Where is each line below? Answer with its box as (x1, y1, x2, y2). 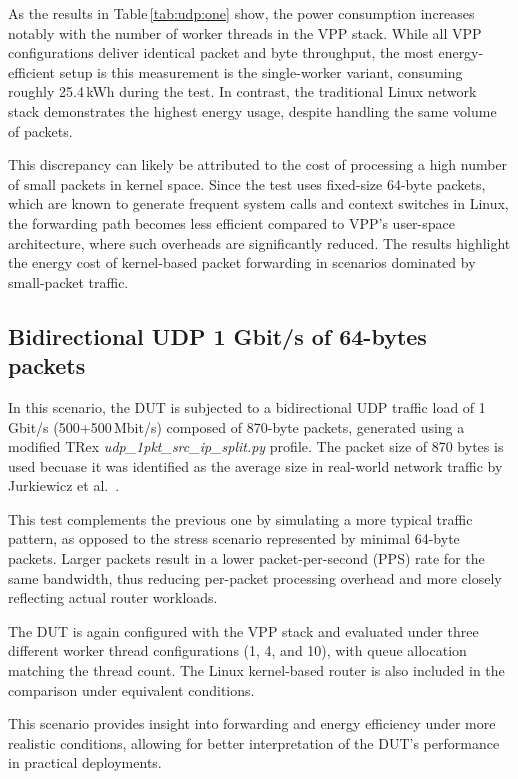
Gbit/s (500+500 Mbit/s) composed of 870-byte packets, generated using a (8, 416, 465, 437)
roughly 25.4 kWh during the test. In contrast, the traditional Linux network (8, 81, 477, 102)
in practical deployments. (8, 752, 162, 773)
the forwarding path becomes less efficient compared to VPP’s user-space (8, 212, 456, 233)
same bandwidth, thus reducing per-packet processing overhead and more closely (8, 567, 502, 588)
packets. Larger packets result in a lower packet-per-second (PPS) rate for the (8, 548, 485, 569)
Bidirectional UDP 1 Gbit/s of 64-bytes (8, 320, 427, 351)
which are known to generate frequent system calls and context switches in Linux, (8, 193, 509, 214)
